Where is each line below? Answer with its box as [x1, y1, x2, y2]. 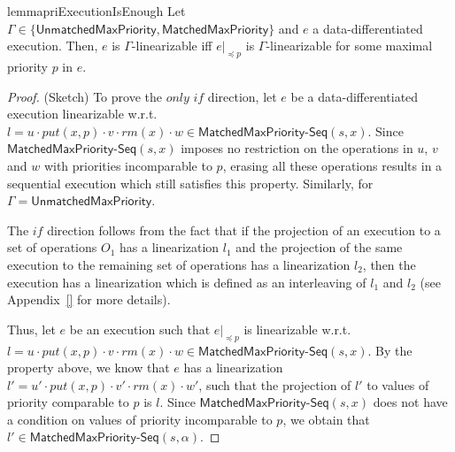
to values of [366, 375, 429, 394]
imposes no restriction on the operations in [181, 139, 413, 157]
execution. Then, [7, 36, 98, 55]
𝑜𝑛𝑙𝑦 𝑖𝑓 [166, 91, 204, 104]
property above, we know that [7, 358, 170, 377]
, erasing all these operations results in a [222, 156, 443, 174]
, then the [362, 255, 416, 273]
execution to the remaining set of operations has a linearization [7, 255, 351, 273]
